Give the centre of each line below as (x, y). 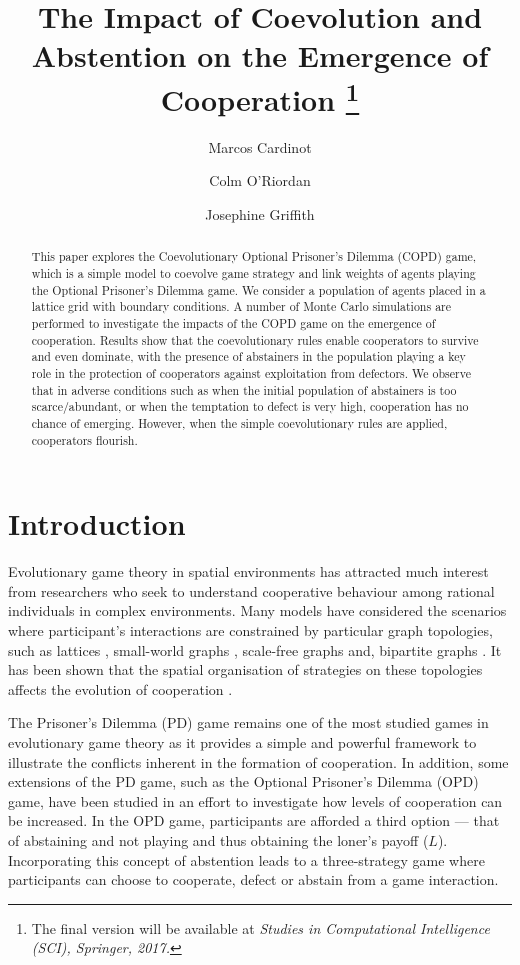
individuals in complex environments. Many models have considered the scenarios (257, 610)
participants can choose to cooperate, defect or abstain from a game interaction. (253, 879)
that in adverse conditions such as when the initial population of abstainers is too (244, 389)
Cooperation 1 (260, 96)
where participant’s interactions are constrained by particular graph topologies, (250, 630)
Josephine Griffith (260, 214)
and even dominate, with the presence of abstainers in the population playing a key (248, 356)
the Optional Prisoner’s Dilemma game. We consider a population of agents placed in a (258, 289)
